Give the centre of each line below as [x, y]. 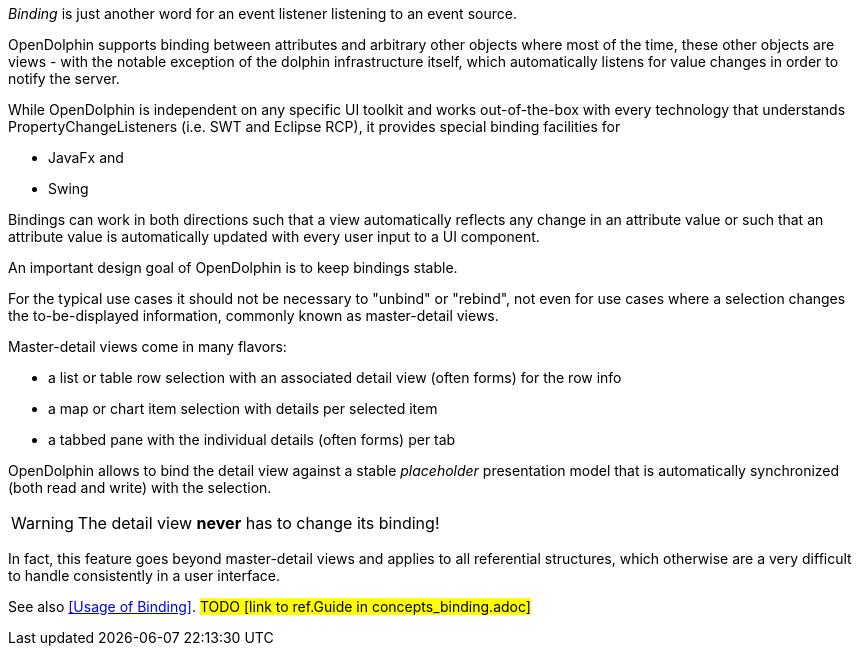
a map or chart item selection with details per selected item [243, 408]
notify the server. [64, 78]
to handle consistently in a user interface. [144, 575]
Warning [42, 523]
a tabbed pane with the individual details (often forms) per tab [252, 439]
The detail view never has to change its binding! [258, 523]
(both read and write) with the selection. [140, 487]
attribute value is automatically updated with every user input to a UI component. [274, 236]
